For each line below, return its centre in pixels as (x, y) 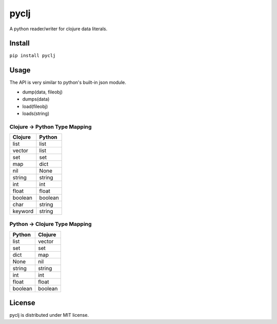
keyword (23, 212)
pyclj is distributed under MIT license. (49, 315)
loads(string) (36, 113)
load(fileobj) (35, 106)
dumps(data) (36, 99)
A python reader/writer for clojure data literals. (58, 29)
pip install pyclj (33, 56)
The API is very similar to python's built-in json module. (68, 83)
